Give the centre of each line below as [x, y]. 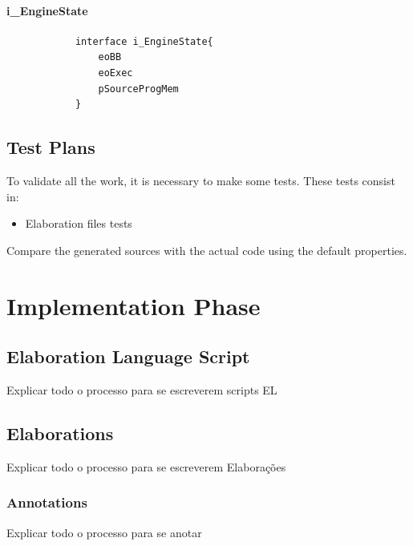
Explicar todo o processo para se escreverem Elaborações [146, 466]
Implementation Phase [134, 305]
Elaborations [60, 433]
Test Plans [51, 147]
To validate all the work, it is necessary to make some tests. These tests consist [201, 180]
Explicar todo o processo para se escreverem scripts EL [142, 389]
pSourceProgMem [138, 89]
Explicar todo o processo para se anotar [104, 532]
